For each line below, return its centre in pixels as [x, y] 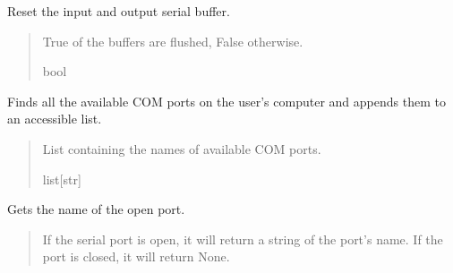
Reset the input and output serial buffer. [119, 11]
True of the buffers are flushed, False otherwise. [173, 41]
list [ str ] [62, 179]
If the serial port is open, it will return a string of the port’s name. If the [243, 239]
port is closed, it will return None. [136, 256]
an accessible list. [55, 119]
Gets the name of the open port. [96, 209]
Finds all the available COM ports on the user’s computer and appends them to [226, 101]
